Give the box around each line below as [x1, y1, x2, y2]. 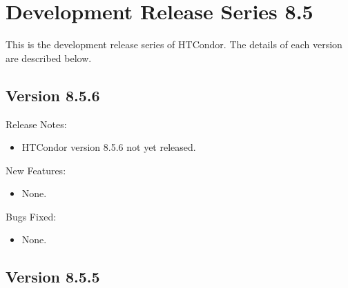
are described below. [6, 50, 92, 65]
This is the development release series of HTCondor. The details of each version [6, 37, 342, 52]
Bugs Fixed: [6, 209, 57, 223]
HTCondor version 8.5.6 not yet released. [21, 140, 196, 154]
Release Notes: [6, 116, 67, 131]
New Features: [6, 163, 66, 177]
